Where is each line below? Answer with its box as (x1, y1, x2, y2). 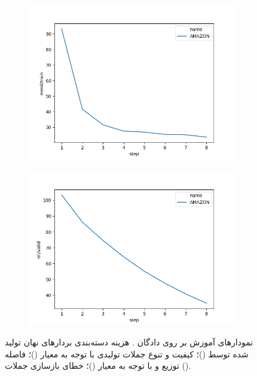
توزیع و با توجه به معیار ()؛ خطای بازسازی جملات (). (5, 359, 191, 372)
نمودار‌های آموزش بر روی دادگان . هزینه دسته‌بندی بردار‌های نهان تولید (5, 336, 253, 348)
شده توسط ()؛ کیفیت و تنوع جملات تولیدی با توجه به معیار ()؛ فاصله (5, 347, 249, 360)
